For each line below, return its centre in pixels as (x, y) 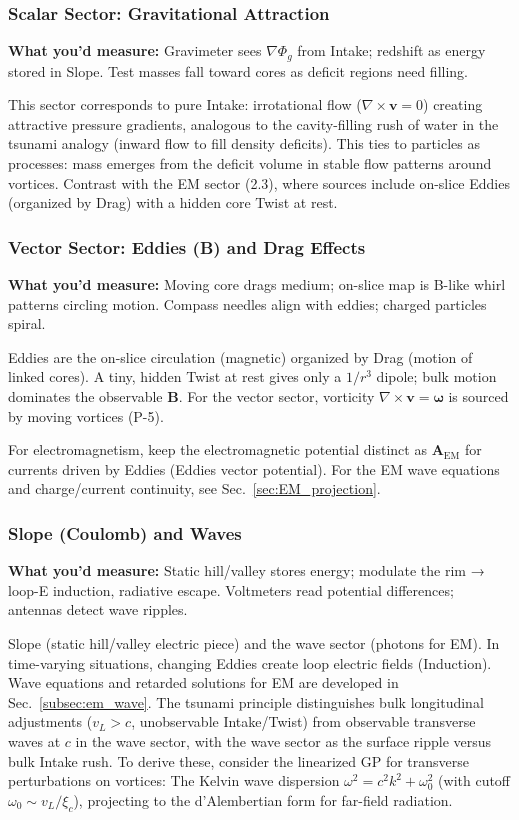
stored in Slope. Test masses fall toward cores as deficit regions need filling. (238, 70)
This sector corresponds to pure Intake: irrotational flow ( (185, 104)
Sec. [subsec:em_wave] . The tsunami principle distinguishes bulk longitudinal (246, 701)
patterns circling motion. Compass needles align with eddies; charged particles (247, 303)
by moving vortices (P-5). (86, 415)
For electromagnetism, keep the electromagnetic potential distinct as (217, 449)
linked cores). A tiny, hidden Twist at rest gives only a (175, 376)
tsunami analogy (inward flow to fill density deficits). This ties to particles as (244, 143)
